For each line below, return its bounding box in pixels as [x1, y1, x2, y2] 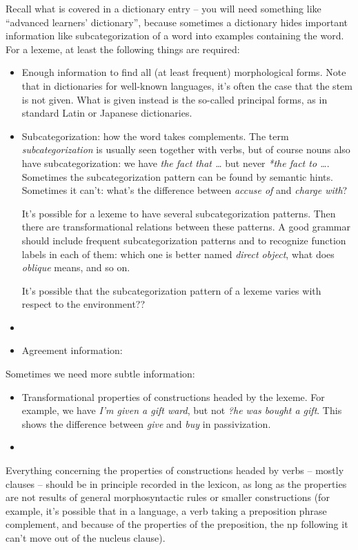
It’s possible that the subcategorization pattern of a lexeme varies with [21, 283, 321, 297]
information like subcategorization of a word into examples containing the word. [6, 28, 344, 43]
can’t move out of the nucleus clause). [6, 531, 166, 544]
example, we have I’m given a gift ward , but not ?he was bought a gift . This [21, 403, 342, 418]
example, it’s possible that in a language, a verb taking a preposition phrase [6, 503, 327, 518]
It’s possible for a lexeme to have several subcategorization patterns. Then [21, 206, 336, 220]
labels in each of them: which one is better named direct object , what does [21, 246, 335, 261]
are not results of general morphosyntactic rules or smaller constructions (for [6, 490, 330, 504]
